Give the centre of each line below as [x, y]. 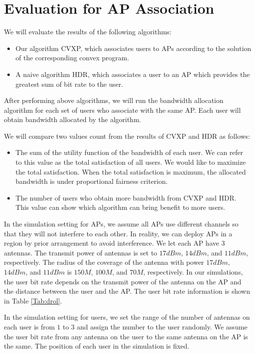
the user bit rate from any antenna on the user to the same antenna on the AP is [126, 336]
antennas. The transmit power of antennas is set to [81, 252]
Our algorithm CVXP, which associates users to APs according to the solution [133, 48]
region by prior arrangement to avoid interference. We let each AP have [112, 243]
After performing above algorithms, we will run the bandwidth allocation [114, 100]
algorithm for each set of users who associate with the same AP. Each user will [122, 110]
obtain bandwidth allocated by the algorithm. [73, 119]
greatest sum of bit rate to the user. [69, 84]
